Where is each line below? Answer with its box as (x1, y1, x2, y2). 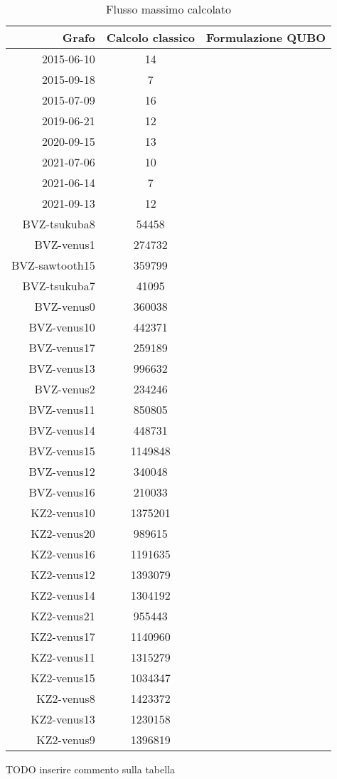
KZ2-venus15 (31, 669, 95, 686)
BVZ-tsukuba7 (22, 277, 95, 294)
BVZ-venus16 (28, 484, 95, 500)
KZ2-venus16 (31, 546, 95, 562)
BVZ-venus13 (28, 360, 95, 376)
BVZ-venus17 (28, 339, 95, 356)
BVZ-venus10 (28, 319, 95, 335)
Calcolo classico (106, 29, 196, 46)
